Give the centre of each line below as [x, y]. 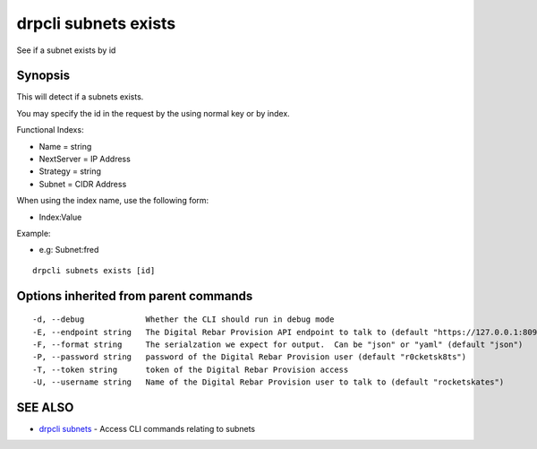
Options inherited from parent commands [135, 296]
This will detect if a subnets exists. [80, 97]
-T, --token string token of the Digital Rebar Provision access [191, 369]
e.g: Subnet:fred [69, 250]
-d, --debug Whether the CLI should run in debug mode [183, 319]
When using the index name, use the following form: [113, 201]
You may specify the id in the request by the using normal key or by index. [153, 113]
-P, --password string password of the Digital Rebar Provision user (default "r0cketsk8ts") [250, 357]
